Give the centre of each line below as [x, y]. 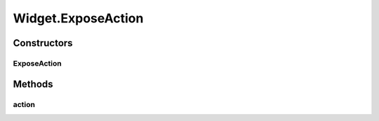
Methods [33, 84]
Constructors [43, 43]
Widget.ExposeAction [78, 18]
